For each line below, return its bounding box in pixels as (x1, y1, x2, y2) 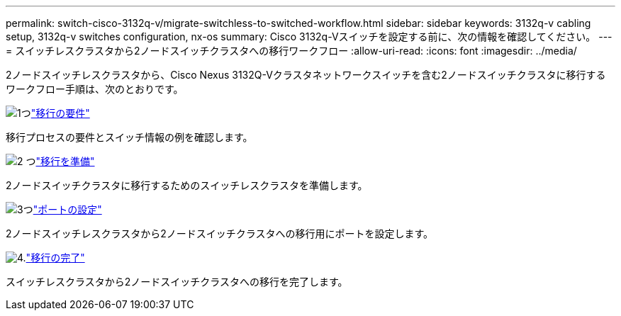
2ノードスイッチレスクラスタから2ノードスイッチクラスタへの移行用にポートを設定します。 (6, 227, 434, 239)
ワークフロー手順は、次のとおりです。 (6, 83, 184, 95)
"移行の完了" (26, 252, 85, 264)
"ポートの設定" (33, 203, 102, 215)
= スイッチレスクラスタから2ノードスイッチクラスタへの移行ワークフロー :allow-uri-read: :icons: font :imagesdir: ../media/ (6, 45, 577, 57)
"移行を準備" (35, 155, 95, 167)
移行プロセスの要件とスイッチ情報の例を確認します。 (6, 131, 253, 143)
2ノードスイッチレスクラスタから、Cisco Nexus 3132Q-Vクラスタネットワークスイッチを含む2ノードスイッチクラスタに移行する (6, 69, 606, 81)
